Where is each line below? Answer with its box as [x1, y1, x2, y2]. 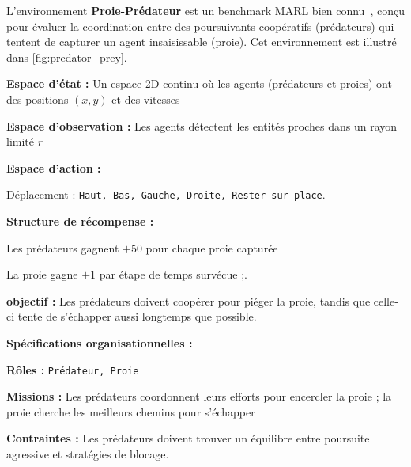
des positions [6, 90, 69, 107]
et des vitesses [111, 90, 180, 107]
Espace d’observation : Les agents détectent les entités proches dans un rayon [6, 117, 398, 134]
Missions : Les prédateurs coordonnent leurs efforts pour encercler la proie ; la [6, 388, 392, 404]
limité [6, 133, 34, 150]
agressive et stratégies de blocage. [6, 446, 169, 461]
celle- [373, 292, 398, 309]
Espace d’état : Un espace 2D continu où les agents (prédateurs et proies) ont [6, 75, 392, 92]
